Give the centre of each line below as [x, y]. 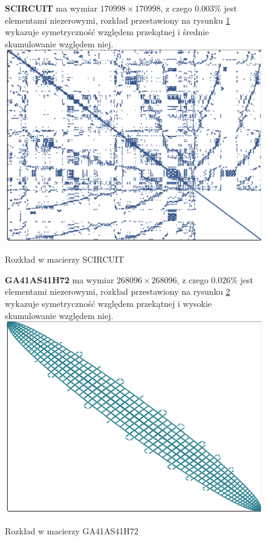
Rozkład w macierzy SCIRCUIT [65, 259]
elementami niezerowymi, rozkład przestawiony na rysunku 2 [118, 291]
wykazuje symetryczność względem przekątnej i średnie [107, 32]
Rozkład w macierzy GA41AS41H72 [72, 530]
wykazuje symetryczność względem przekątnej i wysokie [109, 303]
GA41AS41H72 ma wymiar [60, 279]
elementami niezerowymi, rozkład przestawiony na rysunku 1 [118, 20]
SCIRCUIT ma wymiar [51, 8]
